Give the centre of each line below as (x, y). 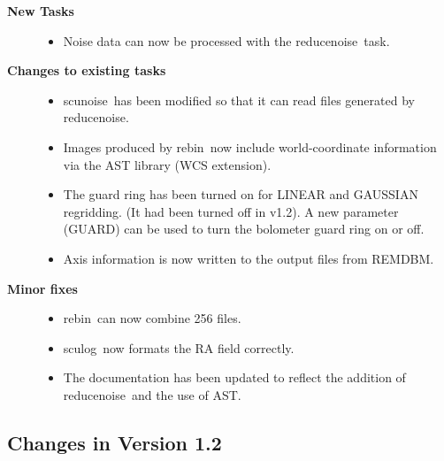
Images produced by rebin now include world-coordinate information (250, 146)
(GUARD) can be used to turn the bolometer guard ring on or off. (244, 229)
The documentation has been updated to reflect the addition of (234, 377)
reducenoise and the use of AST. (152, 394)
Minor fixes (42, 288)
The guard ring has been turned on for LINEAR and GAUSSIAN (241, 194)
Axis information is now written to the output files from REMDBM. (249, 258)
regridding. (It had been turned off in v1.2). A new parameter (231, 211)
